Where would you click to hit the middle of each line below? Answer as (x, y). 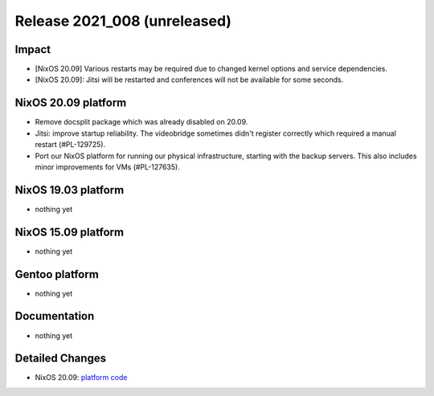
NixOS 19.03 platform (70, 190)
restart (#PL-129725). (70, 145)
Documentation (55, 316)
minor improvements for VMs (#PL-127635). (107, 167)
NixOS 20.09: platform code (81, 378)
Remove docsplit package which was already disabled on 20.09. (141, 122)
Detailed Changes (61, 359)
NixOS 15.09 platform (70, 232)
